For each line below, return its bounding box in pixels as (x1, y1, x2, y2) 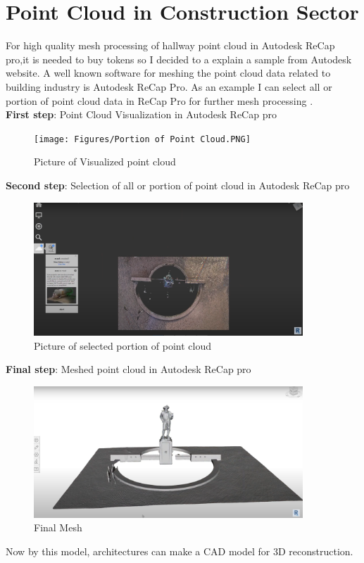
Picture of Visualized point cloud (34, 154, 176, 169)
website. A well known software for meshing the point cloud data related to (6, 65, 331, 80)
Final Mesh (34, 520, 82, 535)
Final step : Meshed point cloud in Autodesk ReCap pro (6, 362, 251, 377)
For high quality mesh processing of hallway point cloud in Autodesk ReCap (6, 38, 335, 53)
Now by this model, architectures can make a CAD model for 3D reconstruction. (6, 544, 353, 559)
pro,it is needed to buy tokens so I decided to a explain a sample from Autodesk (6, 51, 352, 66)
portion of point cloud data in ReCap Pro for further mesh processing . (6, 93, 313, 108)
